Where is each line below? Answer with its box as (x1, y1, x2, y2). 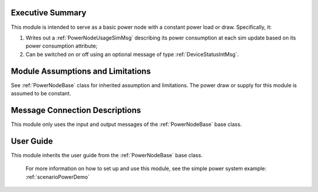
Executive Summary (11, 8, 87, 18)
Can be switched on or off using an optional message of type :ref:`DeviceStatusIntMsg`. (25, 51, 239, 58)
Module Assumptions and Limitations (11, 66, 151, 76)
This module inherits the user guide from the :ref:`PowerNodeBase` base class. (11, 151, 203, 158)
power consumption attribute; (25, 42, 98, 49)
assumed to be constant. (11, 90, 71, 97)
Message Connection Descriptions (11, 105, 141, 115)
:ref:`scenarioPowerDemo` (25, 173, 90, 180)
